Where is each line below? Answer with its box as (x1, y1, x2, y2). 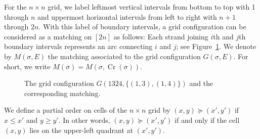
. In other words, (58, 114, 110, 125)
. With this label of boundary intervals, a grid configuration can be (38, 21, 246, 32)
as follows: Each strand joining (113, 31, 208, 41)
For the (4, 2, 27, 12)
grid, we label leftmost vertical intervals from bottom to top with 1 (48, 2, 255, 12)
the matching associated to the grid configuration (48, 51, 201, 61)
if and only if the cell (175, 114, 240, 125)
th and (213, 31, 234, 41)
